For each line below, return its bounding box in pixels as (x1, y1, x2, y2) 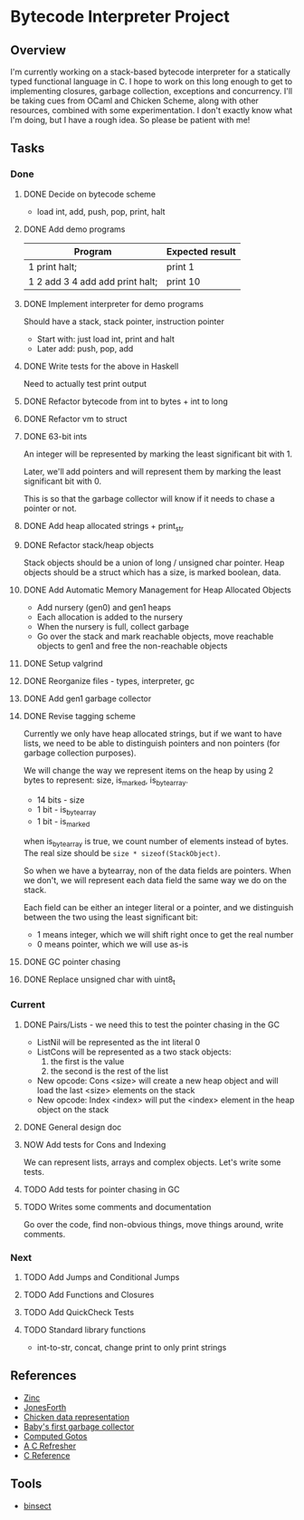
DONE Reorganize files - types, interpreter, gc (23, 676, 195, 687)
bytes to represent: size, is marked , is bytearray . (23, 774, 189, 788)
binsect (23, 1500, 52, 1511)
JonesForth (23, 1401, 67, 1412)
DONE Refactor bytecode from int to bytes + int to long (23, 396, 229, 407)
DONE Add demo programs (23, 224, 126, 235)
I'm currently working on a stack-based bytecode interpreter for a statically (10, 66, 290, 77)
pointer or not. (23, 503, 78, 514)
